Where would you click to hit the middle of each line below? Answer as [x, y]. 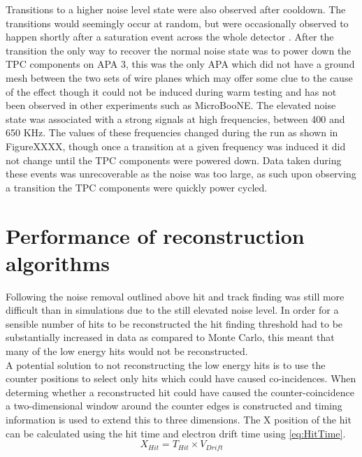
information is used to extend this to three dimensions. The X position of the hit [179, 419]
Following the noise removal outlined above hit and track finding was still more [175, 296]
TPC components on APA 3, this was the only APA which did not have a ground [180, 64]
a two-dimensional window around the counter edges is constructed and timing [174, 406]
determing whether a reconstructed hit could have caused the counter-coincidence [180, 392]
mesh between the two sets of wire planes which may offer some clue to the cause [179, 77]
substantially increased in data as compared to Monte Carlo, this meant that [170, 337]
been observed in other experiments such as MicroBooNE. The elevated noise [171, 105]
